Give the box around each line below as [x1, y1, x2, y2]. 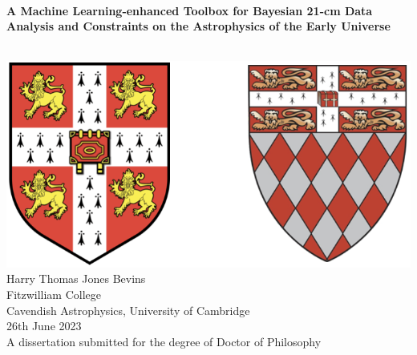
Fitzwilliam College [6, 286, 102, 303]
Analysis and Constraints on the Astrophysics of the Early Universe [6, 18, 391, 34]
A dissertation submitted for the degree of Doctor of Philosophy [6, 333, 322, 349]
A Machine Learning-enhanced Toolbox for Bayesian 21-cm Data [6, 2, 373, 18]
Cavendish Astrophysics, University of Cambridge [6, 301, 250, 318]
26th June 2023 [6, 317, 82, 334]
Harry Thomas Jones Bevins [6, 270, 146, 287]
